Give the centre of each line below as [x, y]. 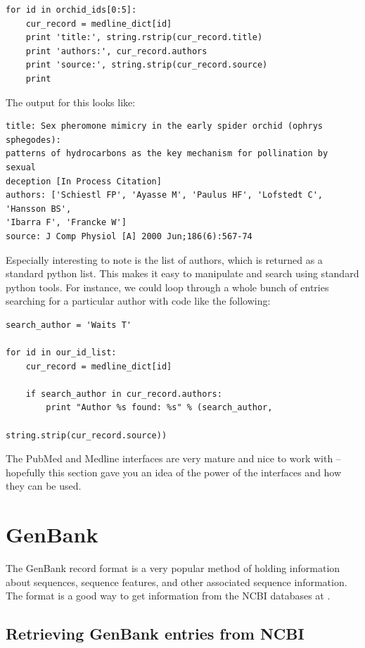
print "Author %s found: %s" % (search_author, [159, 408]
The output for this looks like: [71, 102]
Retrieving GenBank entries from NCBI [155, 634]
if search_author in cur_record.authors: [124, 394]
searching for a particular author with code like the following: [138, 301]
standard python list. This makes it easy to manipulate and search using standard [182, 273]
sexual [21, 167]
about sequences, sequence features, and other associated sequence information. [177, 582]
